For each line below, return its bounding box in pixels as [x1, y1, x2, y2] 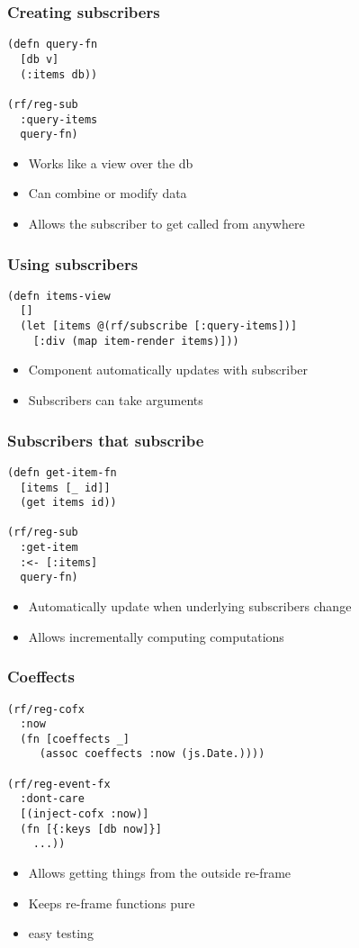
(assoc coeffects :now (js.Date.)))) [39, 747, 265, 761]
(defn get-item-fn [7, 465, 117, 479]
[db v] [20, 52, 59, 66]
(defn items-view [7, 289, 111, 302]
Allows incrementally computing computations [28, 627, 284, 646]
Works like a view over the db [28, 153, 193, 172]
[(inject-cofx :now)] [20, 808, 149, 821]
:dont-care [20, 792, 85, 806]
